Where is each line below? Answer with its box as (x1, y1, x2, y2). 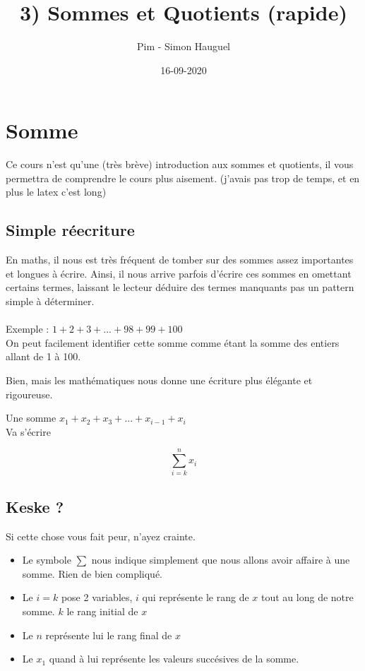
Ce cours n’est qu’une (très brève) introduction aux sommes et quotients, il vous (6, 157, 354, 172)
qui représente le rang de (142, 590, 249, 605)
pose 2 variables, (61, 590, 133, 605)
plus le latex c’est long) (6, 184, 107, 199)
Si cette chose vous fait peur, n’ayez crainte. (6, 528, 196, 543)
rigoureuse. (6, 386, 53, 401)
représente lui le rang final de (45, 627, 172, 642)
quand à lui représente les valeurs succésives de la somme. (49, 651, 299, 666)
